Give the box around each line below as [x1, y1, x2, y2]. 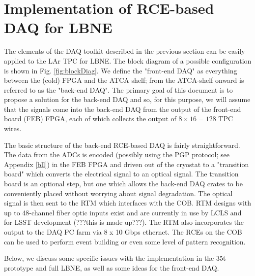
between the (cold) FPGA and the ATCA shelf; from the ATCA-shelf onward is [4, 75, 244, 85]
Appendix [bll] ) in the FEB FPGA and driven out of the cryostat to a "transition [4, 159, 249, 169]
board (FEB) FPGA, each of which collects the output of [4, 113, 176, 124]
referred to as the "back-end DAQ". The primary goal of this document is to [4, 84, 233, 95]
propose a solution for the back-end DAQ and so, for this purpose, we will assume [4, 94, 251, 104]
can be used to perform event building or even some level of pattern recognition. [4, 236, 246, 246]
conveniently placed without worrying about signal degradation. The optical [4, 188, 233, 198]
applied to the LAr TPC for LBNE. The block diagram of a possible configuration [4, 55, 252, 66]
